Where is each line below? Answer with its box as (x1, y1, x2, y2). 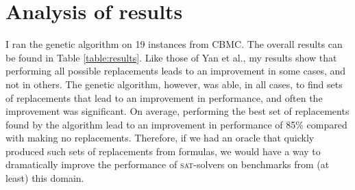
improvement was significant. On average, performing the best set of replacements (5, 104, 350, 118)
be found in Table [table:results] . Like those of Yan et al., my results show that (5, 50, 337, 64)
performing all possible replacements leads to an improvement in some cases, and (5, 64, 346, 78)
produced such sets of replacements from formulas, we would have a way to (5, 144, 321, 158)
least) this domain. (5, 171, 84, 185)
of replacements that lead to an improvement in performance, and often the (5, 90, 323, 105)
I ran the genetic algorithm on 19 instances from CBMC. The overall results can (5, 37, 343, 51)
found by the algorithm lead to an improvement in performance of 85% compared (5, 117, 347, 131)
